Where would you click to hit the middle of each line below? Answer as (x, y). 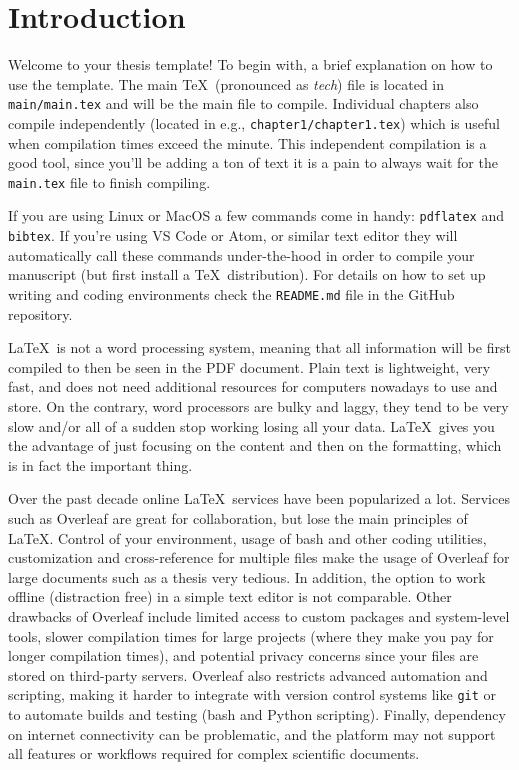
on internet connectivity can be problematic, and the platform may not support (252, 733)
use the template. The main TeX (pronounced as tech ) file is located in (226, 83)
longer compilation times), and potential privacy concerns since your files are (243, 655)
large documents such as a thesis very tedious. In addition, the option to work (247, 576)
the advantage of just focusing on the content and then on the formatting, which (255, 445)
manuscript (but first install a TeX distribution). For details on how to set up (247, 274)
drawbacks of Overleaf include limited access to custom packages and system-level (259, 615)
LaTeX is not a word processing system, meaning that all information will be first (259, 347)
